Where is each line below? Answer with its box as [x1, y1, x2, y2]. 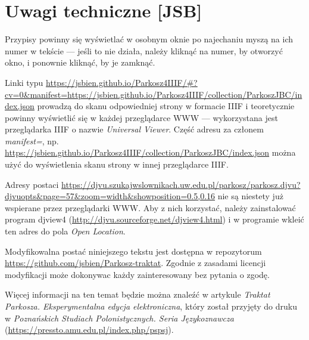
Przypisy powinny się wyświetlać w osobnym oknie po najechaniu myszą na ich [5, 33, 293, 45]
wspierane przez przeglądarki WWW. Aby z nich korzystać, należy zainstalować [5, 201, 296, 214]
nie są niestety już [217, 190, 283, 202]
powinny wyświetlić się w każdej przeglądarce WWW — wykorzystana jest [5, 111, 278, 123]
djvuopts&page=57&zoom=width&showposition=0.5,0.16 [5, 190, 216, 202]
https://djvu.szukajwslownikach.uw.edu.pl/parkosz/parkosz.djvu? [61, 178, 301, 190]
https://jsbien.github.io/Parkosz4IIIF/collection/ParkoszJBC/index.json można [5, 146, 296, 159]
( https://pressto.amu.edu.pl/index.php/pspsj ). [5, 323, 174, 336]
